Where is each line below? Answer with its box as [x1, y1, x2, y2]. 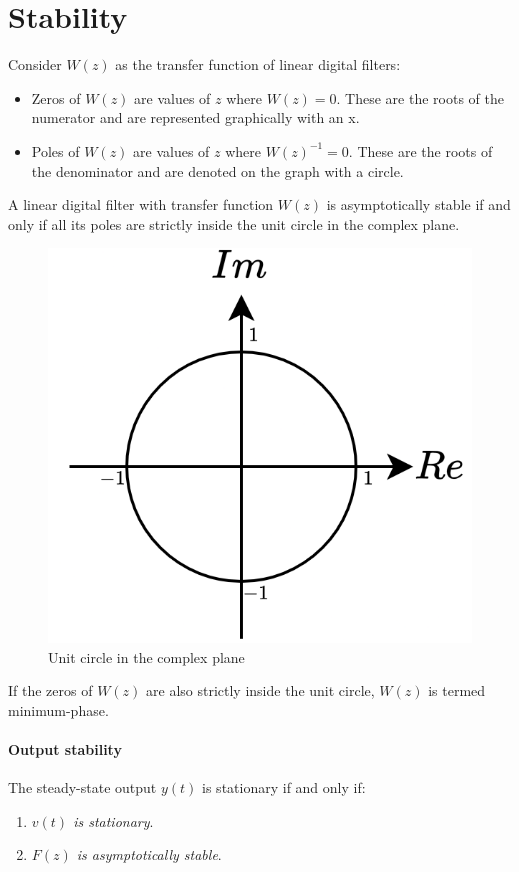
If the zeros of [8, 680, 93, 701]
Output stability [8, 738, 122, 759]
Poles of [31, 140, 80, 161]
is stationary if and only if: [202, 777, 366, 798]
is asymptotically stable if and [326, 194, 511, 215]
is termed [428, 680, 486, 701]
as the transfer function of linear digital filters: [115, 54, 401, 75]
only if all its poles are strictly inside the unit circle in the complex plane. [8, 213, 460, 234]
